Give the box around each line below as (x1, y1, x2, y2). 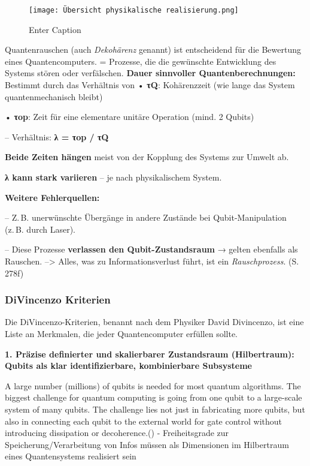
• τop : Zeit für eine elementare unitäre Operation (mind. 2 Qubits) (5, 110, 254, 123)
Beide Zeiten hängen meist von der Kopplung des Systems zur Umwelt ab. (5, 151, 289, 163)
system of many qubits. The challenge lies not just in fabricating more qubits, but (5, 402, 305, 415)
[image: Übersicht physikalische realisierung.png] (29, 6, 239, 14)
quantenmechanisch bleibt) (5, 90, 103, 103)
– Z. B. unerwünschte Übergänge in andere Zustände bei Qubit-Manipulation (5, 211, 287, 224)
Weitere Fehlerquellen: (5, 191, 100, 203)
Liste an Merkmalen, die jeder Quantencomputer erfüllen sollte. (5, 327, 238, 339)
